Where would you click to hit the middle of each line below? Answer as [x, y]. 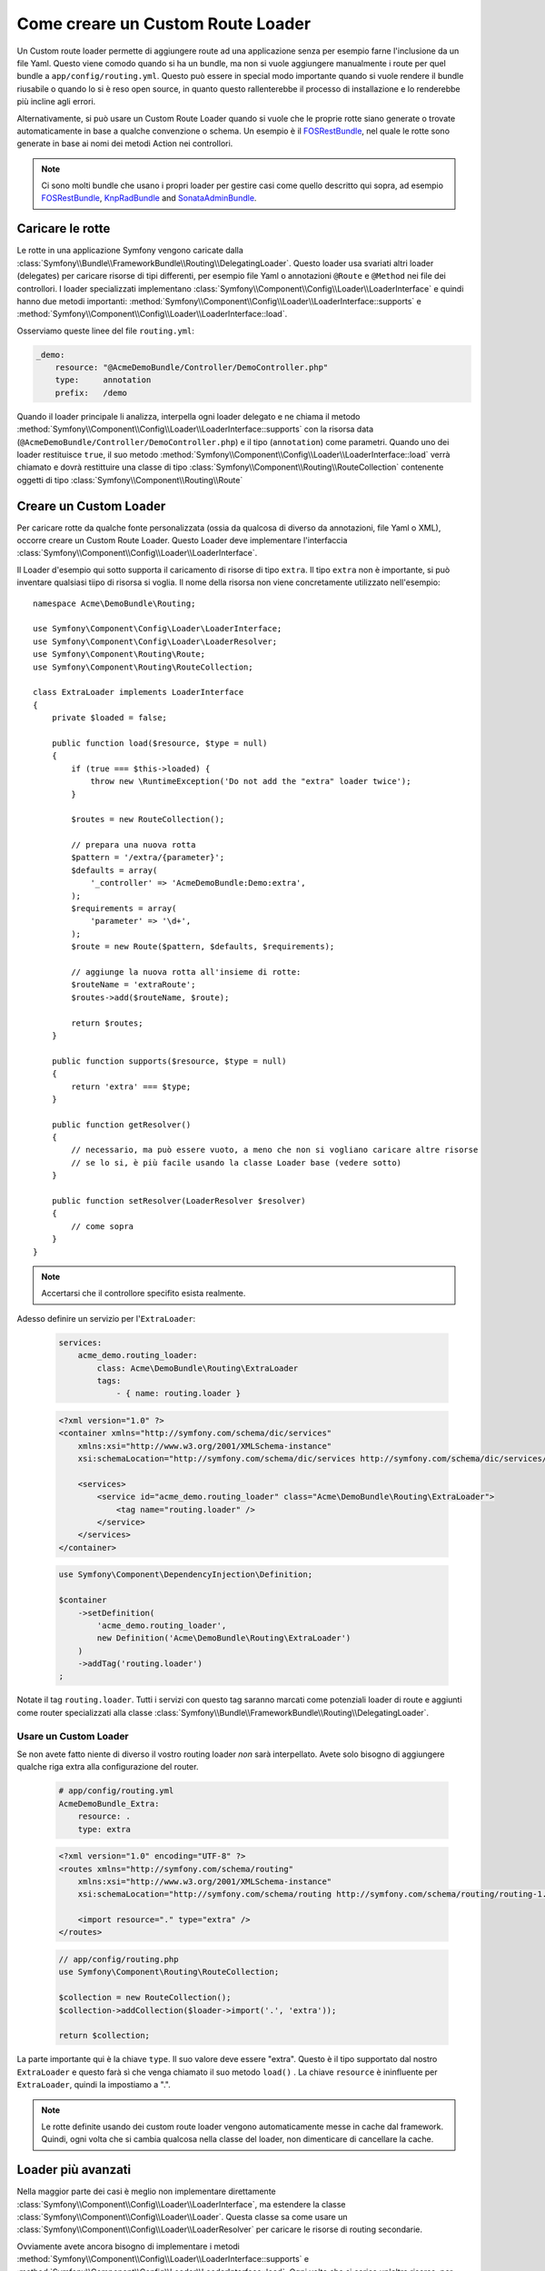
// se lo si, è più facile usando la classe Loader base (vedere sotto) [237, 1162]
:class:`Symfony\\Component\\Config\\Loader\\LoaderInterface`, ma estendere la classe [181, 2204]
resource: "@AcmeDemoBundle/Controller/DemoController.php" [192, 367]
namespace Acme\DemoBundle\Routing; [114, 603]
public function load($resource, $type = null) [159, 743]
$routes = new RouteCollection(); [148, 819]
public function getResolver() [121, 1125]
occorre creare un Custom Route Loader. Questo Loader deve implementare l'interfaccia [182, 540]
